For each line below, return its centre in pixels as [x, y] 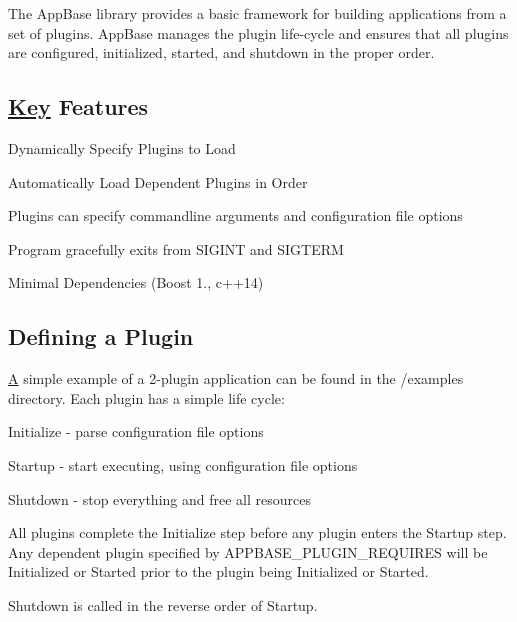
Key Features [78, 106]
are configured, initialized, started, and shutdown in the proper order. [221, 52]
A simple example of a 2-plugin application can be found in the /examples [236, 378]
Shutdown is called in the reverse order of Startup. [163, 604]
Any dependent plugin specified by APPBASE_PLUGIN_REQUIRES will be [248, 551]
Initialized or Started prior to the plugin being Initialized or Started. [218, 571]
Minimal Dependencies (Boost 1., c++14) [136, 282]
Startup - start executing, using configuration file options [183, 464]
